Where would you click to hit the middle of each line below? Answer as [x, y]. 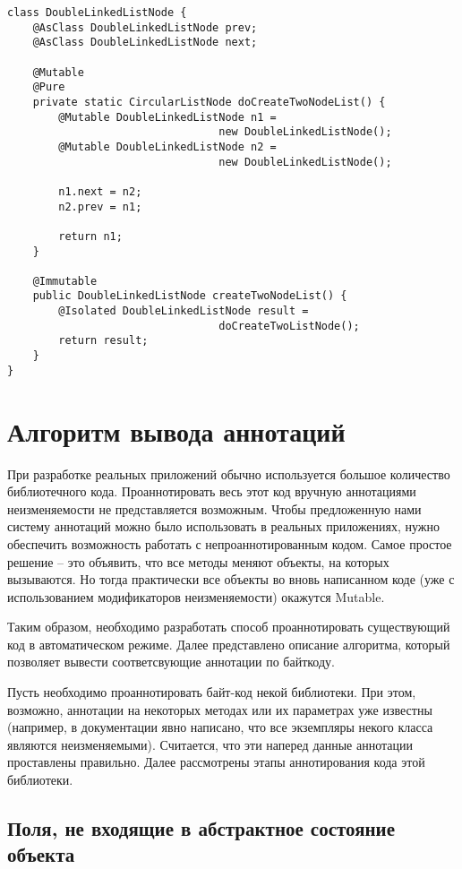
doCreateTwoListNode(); [289, 326]
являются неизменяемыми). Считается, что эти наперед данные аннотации [210, 744]
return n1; [90, 236]
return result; [103, 341]
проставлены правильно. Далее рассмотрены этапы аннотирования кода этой [216, 762]
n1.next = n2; [100, 191]
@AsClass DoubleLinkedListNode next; [145, 43]
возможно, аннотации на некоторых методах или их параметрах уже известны [220, 709]
